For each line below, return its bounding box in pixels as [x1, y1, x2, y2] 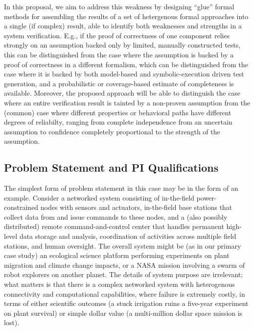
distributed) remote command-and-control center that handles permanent [4, 221, 224, 231]
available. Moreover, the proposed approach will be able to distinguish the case [4, 88, 241, 98]
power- [196, 192, 217, 203]
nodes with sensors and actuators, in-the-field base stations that [40, 202, 232, 212]
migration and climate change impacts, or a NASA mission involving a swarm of [4, 259, 245, 270]
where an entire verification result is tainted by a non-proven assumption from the [4, 97, 250, 107]
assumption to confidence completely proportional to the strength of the [4, 126, 220, 136]
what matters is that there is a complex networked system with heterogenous [4, 279, 235, 289]
